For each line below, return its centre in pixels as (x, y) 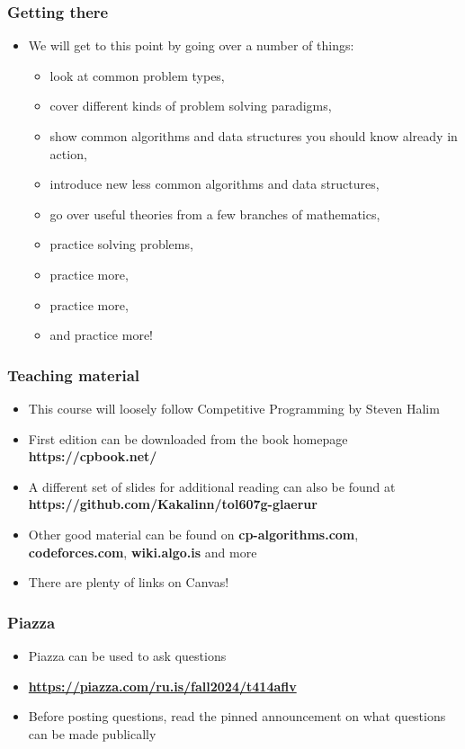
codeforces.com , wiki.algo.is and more (143, 552)
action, (68, 153)
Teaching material (74, 374)
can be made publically (92, 733)
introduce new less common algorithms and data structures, (215, 184)
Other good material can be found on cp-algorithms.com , (193, 534)
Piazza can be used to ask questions (127, 655)
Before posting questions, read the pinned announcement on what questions (237, 716)
